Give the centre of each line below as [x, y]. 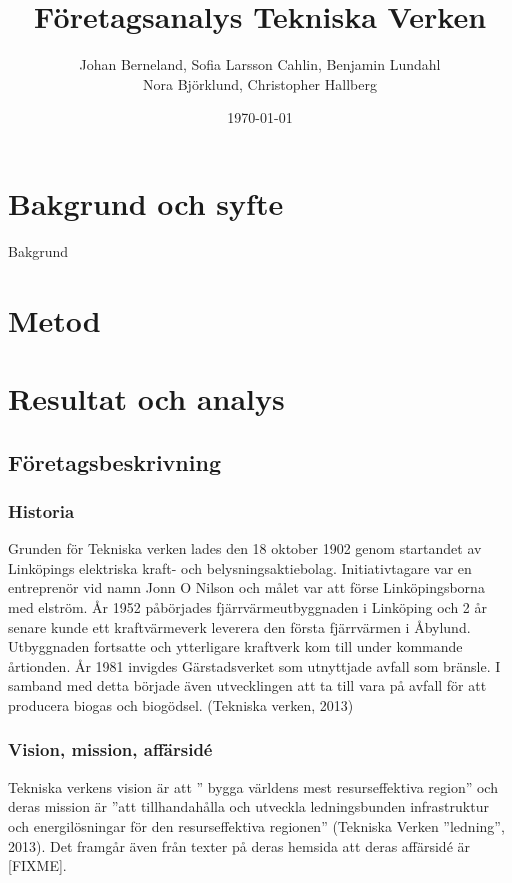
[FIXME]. [37, 865]
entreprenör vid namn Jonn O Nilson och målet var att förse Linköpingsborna [246, 587]
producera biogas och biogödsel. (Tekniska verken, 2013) [181, 704]
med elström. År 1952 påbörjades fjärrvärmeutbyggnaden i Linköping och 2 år [247, 606]
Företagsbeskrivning [114, 461]
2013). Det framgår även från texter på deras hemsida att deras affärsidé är [239, 845]
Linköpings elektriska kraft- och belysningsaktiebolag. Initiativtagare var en [240, 567]
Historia [41, 510]
